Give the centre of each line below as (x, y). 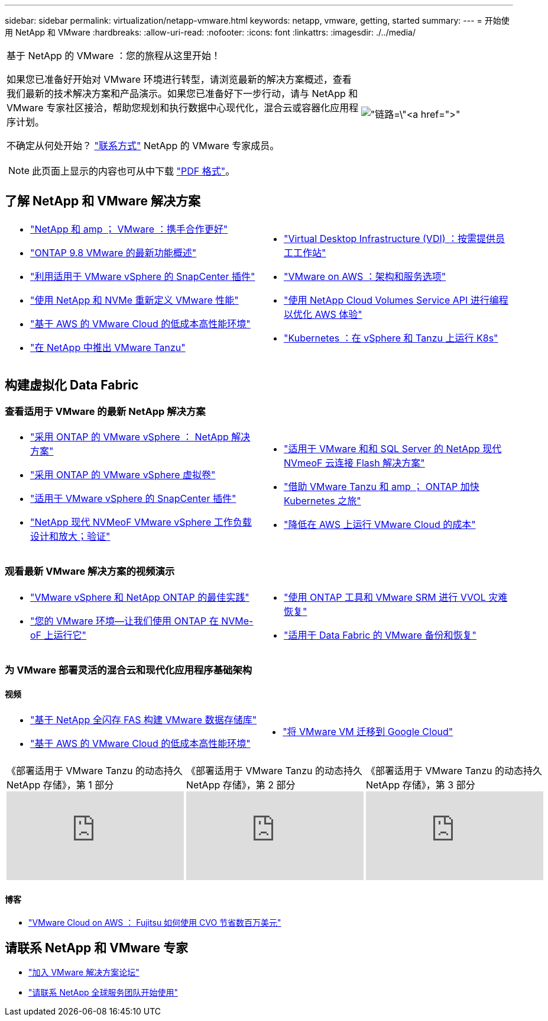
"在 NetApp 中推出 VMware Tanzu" (108, 347)
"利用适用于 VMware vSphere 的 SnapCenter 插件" (143, 276)
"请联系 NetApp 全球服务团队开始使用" (103, 993)
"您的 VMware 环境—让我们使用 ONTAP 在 (124, 621)
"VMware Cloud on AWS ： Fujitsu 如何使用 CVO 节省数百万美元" (155, 922)
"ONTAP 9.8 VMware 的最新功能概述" (114, 252)
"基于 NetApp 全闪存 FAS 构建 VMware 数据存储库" (144, 720)
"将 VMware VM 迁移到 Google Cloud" (368, 732)
